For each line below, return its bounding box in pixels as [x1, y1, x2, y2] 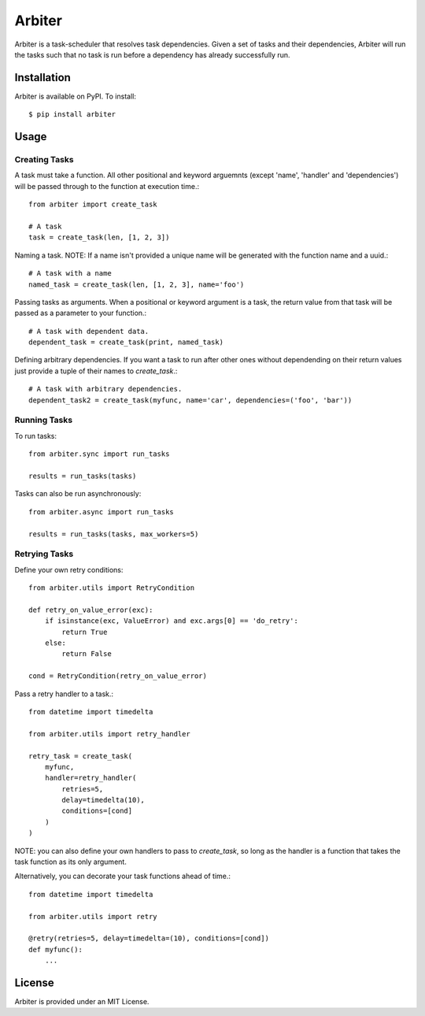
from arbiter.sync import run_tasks [28, 450, 170, 458]
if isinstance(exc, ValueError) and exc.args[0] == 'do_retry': [44, 617, 298, 625]
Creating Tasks [14, 154, 74, 165]
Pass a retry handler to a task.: [14, 689, 114, 699]
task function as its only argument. [14, 857, 128, 866]
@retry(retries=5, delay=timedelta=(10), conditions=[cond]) [28, 934, 269, 943]
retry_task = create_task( [28, 751, 133, 760]
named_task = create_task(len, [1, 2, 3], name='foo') [28, 280, 245, 289]
